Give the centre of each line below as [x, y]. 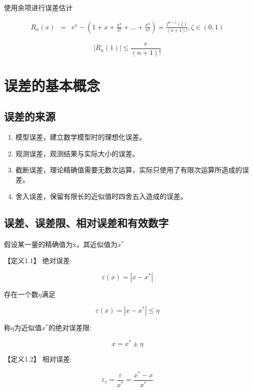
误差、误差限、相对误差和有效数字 [86, 222]
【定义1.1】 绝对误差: [38, 260]
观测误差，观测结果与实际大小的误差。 [77, 153]
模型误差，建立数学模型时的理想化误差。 [81, 137]
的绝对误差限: [70, 328]
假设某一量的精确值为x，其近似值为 [61, 244]
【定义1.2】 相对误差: [38, 359]
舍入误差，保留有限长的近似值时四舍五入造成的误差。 [101, 196]
